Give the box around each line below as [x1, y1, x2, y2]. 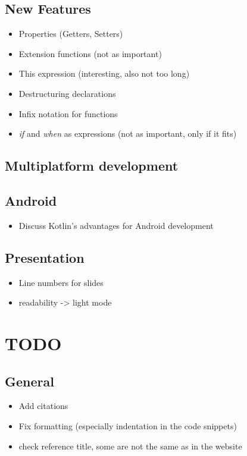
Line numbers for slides [18, 276, 104, 288]
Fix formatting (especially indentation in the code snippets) [18, 419, 237, 432]
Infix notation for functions [18, 107, 118, 119]
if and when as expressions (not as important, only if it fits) [18, 127, 237, 140]
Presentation [5, 248, 85, 266]
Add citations [18, 400, 68, 412]
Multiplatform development [5, 156, 179, 175]
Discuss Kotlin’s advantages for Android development [18, 219, 214, 231]
